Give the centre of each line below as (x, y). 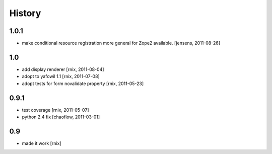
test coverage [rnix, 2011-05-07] (55, 110)
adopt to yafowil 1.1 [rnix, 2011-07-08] (61, 76)
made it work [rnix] (42, 143)
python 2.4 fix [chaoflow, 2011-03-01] (61, 117)
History (25, 13)
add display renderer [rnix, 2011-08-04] (63, 69)
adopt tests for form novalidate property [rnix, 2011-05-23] (83, 84)
